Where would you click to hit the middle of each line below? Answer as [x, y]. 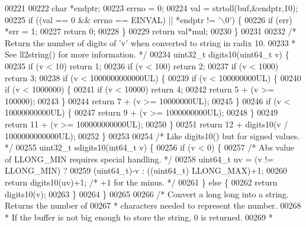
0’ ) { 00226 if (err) [259, 19]
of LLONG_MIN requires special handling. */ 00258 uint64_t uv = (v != [139, 159]
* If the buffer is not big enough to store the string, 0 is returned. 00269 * [139, 217]
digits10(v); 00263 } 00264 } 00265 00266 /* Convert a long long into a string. [147, 194]
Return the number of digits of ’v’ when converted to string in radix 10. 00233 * [150, 42]
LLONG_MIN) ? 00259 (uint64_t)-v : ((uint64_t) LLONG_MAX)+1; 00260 [146, 170]
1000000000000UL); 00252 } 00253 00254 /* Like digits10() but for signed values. [152, 135]
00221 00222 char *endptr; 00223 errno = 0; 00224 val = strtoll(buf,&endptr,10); [152, 8]
